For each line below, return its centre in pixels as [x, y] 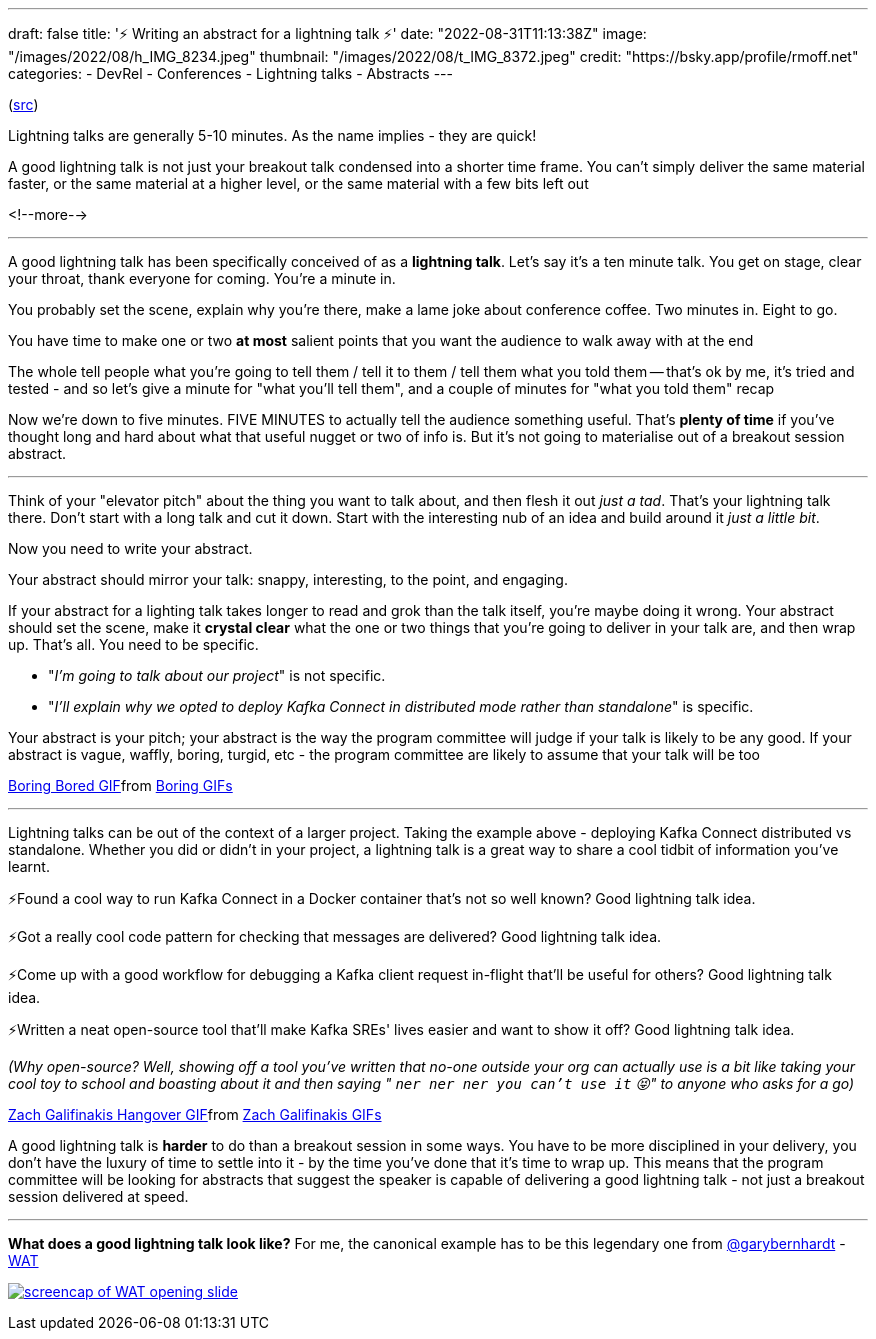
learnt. [29, 866]
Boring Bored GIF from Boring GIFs [120, 785]
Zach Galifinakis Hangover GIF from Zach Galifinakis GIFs [195, 1114]
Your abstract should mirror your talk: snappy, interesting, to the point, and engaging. [288, 579]
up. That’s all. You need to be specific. [133, 644]
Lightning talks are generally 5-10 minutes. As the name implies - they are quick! [272, 135]
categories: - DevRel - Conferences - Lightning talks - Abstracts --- [230, 73]
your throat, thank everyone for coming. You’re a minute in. [202, 278]
